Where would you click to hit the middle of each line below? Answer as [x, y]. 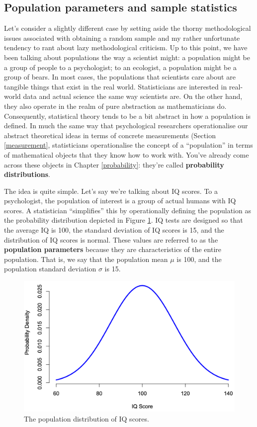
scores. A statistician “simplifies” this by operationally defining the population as [128, 210]
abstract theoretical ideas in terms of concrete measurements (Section [110, 135]
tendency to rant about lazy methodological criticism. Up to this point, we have [126, 47]
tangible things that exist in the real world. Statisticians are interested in [116, 86]
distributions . [27, 174]
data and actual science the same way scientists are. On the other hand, [133, 96]
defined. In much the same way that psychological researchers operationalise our [126, 126]
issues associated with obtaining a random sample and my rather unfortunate [122, 38]
